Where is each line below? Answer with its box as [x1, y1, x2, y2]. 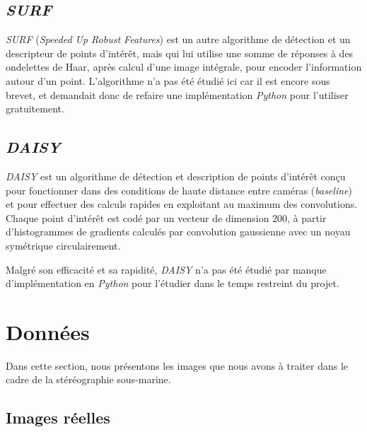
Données [6, 317, 90, 346]
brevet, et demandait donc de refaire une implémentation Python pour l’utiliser [6, 87, 349, 102]
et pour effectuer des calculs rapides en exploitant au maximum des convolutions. [6, 197, 358, 211]
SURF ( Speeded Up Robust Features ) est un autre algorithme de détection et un [6, 32, 351, 47]
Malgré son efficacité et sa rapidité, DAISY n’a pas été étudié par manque [6, 262, 327, 276]
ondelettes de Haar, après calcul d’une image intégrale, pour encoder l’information [6, 59, 362, 74]
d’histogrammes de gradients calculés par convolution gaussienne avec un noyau [6, 224, 351, 239]
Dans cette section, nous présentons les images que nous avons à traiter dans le [6, 358, 349, 373]
